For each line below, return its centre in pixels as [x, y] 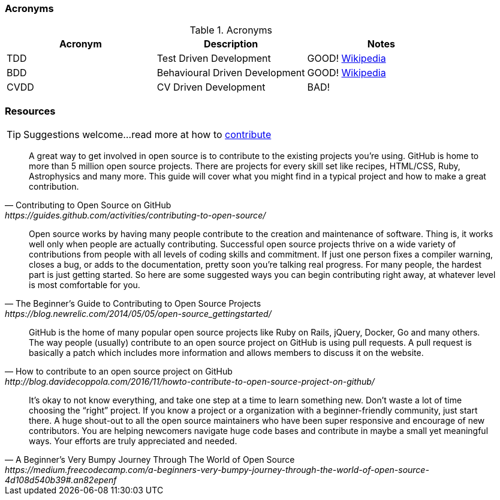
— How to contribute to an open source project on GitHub [119, 372]
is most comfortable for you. [85, 285]
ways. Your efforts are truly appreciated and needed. [133, 441]
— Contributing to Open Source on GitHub [88, 205]
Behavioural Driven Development [231, 73]
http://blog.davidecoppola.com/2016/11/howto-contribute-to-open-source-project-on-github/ [190, 382]
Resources [30, 111]
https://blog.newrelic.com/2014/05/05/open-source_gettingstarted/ [138, 314]
